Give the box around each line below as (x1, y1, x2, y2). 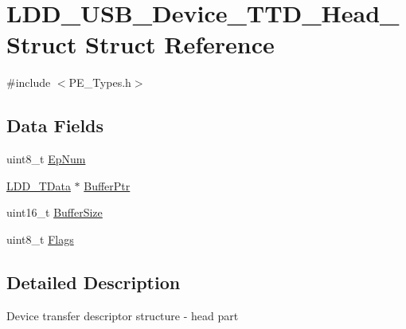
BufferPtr (84, 177, 131, 194)
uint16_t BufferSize (6, 204, 103, 221)
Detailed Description (6, 269, 181, 294)
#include (6, 74, 51, 91)
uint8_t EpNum (6, 151, 86, 167)
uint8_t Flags (6, 230, 74, 247)
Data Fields (6, 113, 104, 138)
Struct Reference (85, 28, 275, 61)
